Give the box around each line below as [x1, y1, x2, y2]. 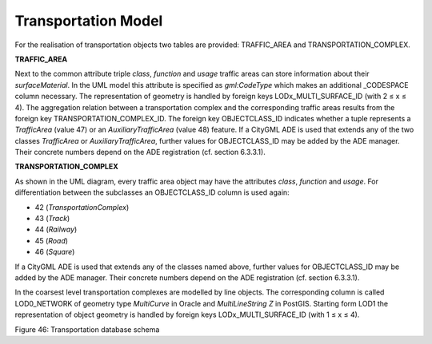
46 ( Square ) [34, 247, 75, 257]
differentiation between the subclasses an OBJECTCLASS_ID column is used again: [14, 188, 290, 197]
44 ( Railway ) [34, 224, 78, 235]
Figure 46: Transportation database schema [14, 324, 160, 334]
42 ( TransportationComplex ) [34, 202, 130, 212]
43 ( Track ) [34, 214, 70, 223]
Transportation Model [14, 12, 163, 30]
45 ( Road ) [34, 235, 68, 245]
